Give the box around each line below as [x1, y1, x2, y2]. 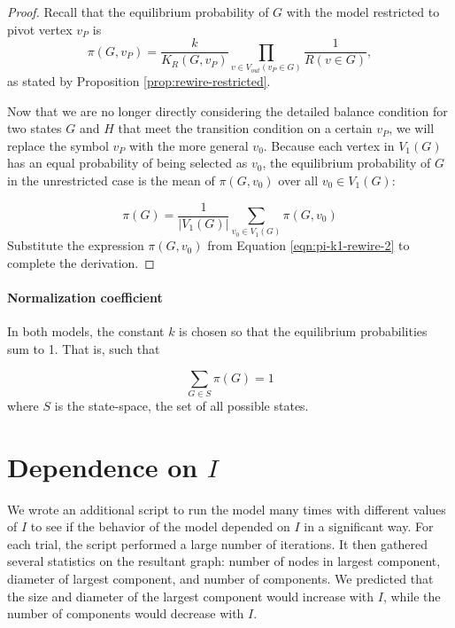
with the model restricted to [286, 3, 440, 20]
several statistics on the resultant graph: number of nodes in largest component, [7, 552, 441, 570]
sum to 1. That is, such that [7, 339, 160, 357]
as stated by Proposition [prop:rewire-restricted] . [7, 71, 271, 90]
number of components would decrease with [7, 604, 244, 623]
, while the [382, 586, 441, 605]
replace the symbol [7, 136, 109, 154]
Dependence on [7, 448, 198, 484]
